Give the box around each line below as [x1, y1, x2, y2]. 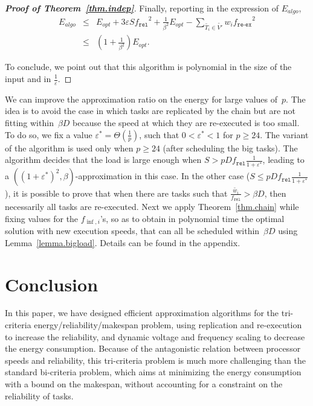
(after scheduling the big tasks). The [163, 141, 298, 154]
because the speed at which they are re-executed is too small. [73, 116, 300, 129]
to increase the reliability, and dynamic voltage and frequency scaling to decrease [5, 330, 305, 343]
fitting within [5, 116, 54, 129]
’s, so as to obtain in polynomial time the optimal [100, 212, 285, 224]
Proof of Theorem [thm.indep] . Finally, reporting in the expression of [5, 2, 279, 14]
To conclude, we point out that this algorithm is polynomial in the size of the [5, 60, 292, 73]
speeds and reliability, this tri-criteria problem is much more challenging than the [5, 354, 306, 366]
